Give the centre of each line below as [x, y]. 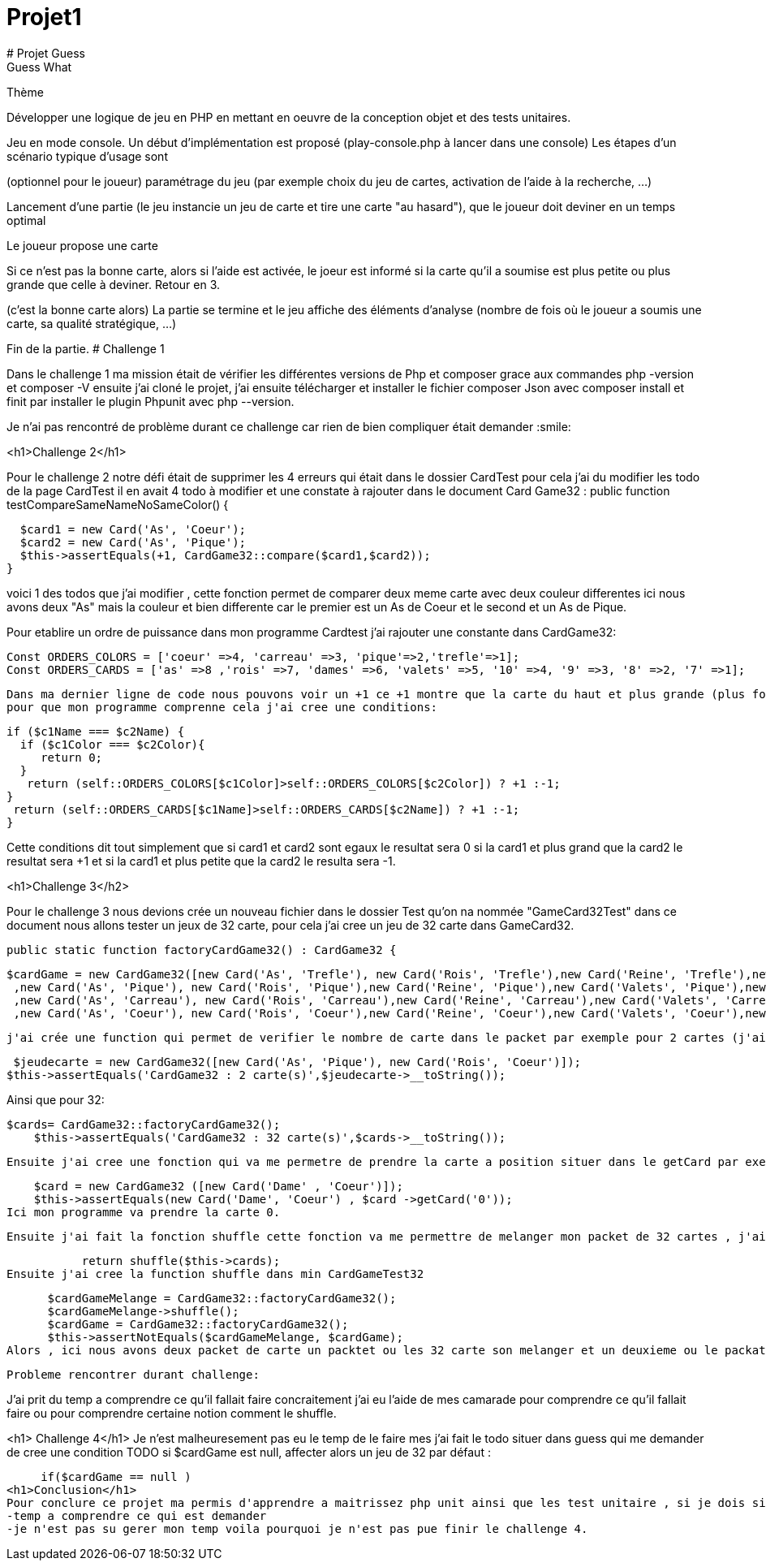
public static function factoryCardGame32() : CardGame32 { [202, 950]
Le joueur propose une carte [82, 245]
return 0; [72, 757]
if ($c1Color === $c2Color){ [112, 744]
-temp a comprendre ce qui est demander [137, 1515]
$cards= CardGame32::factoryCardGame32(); [144, 1124]
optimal [26, 220]
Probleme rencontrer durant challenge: [133, 1374]
